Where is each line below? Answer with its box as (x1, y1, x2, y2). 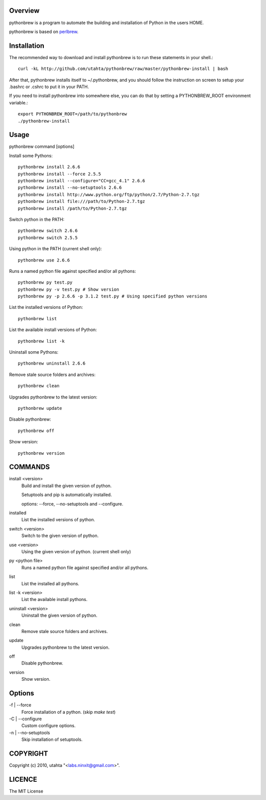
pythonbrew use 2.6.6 (18, 257, 70, 263)
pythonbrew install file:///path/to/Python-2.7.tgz (18, 199, 145, 204)
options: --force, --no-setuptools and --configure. (21, 500, 123, 507)
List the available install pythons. (21, 597, 88, 602)
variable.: (9, 100, 28, 105)
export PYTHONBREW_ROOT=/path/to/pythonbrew (18, 111, 128, 117)
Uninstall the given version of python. (21, 612, 98, 618)
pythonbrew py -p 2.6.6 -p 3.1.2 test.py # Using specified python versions (18, 294, 208, 299)
